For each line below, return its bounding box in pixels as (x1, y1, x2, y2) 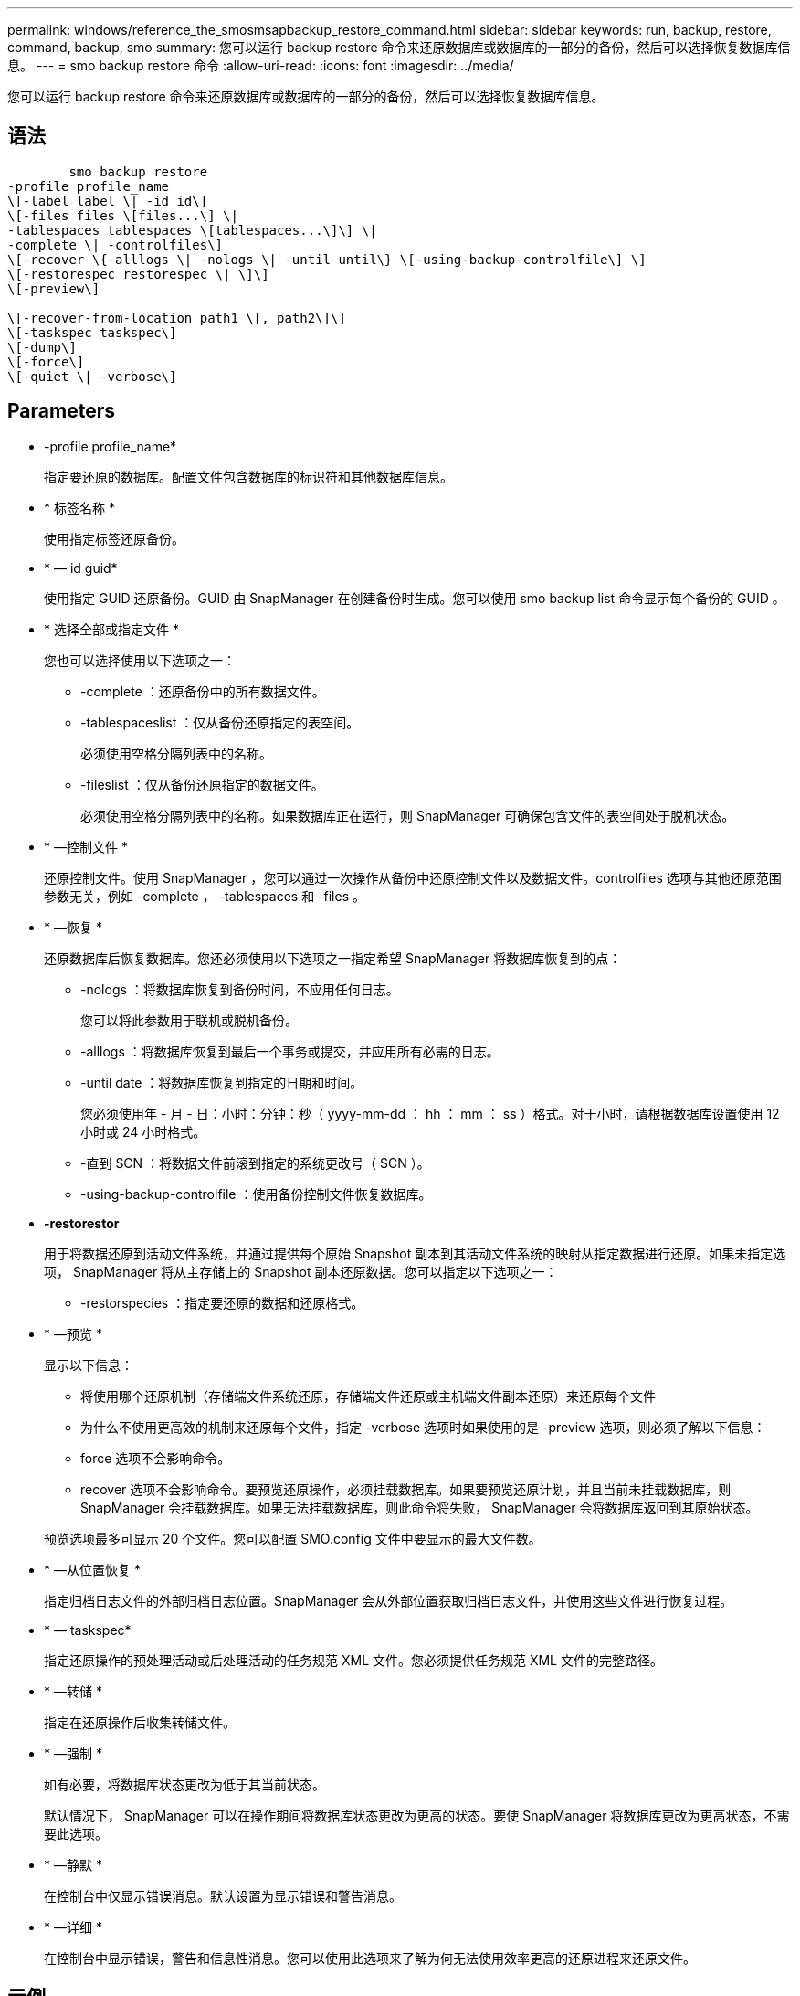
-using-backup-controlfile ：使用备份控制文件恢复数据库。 (80, 1185, 432, 1202)
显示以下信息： (44, 1356, 133, 1373)
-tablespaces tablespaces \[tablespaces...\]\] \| (7, 222, 377, 238)
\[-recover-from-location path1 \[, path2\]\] (7, 310, 346, 325)
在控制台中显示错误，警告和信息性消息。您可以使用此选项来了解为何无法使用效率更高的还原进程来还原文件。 (44, 1949, 696, 1966)
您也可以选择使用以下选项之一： (44, 652, 236, 668)
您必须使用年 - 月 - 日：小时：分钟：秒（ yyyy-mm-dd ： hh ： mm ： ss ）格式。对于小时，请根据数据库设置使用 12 (80, 1105, 780, 1121)
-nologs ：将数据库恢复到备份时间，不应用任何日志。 (80, 981, 399, 997)
